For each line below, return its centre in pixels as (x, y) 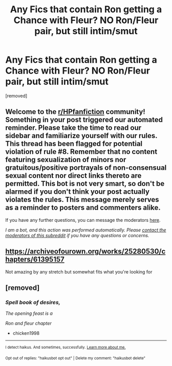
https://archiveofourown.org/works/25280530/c (85, 251)
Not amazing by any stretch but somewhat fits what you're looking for (79, 271)
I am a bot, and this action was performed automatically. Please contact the (86, 230)
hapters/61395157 (35, 259)
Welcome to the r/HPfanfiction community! (76, 112)
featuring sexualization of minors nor (66, 160)
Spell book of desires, (33, 302)
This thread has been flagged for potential (74, 144)
